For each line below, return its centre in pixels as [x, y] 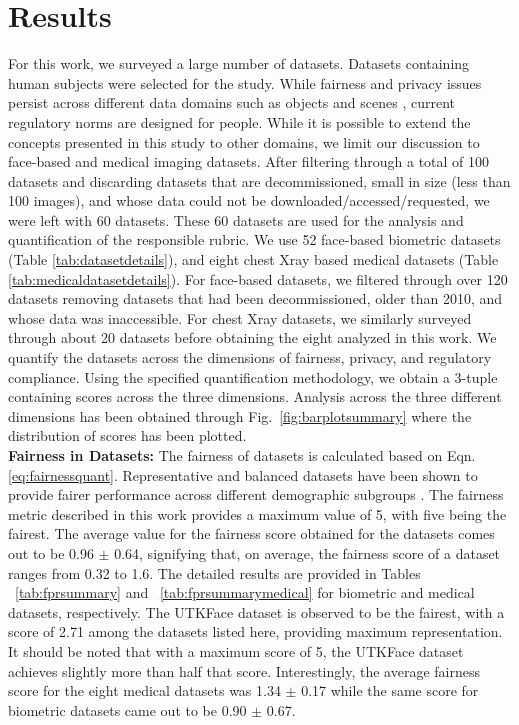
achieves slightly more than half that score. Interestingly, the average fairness [244, 670]
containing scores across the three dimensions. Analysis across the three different [255, 396]
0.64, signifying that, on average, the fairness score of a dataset [307, 552]
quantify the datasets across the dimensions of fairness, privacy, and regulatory [250, 357]
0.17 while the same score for [390, 690]
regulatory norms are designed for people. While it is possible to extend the [239, 121]
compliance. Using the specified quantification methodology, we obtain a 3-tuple [253, 376]
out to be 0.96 [51, 552]
